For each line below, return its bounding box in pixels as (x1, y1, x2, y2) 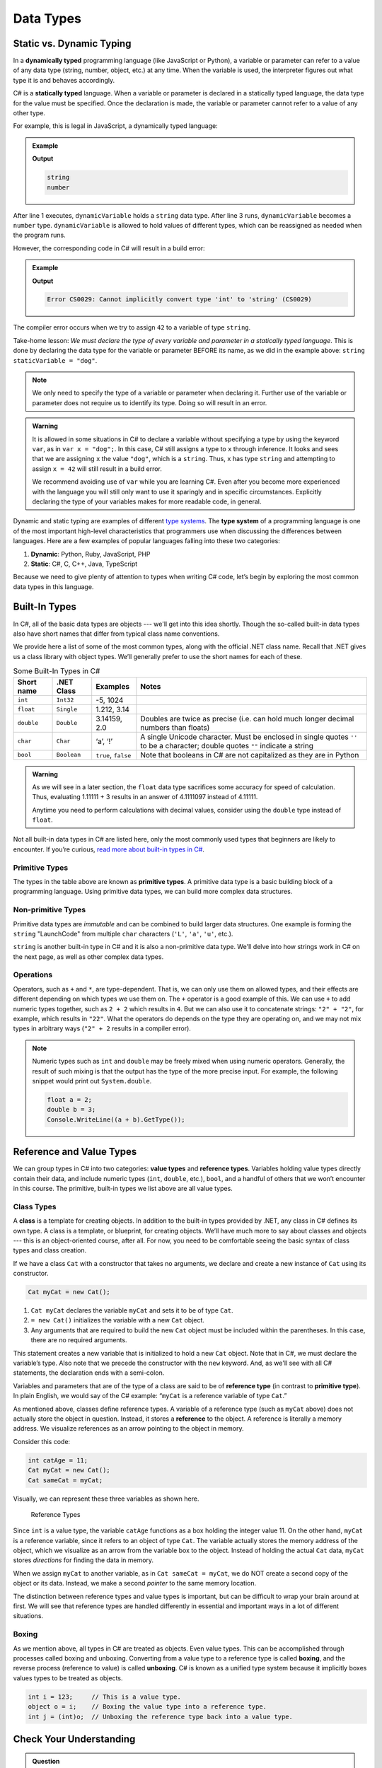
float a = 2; (47, 1095, 92, 1103)
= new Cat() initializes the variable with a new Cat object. (30, 1316, 205, 1325)
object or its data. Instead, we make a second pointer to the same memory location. (13, 1579, 257, 1588)
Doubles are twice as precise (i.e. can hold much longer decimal (140, 714, 354, 723)
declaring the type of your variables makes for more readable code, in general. (32, 497, 262, 506)
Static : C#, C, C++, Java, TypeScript (30, 559, 138, 568)
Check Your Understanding (13, 1733, 136, 1745)
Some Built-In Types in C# (13, 666, 100, 676)
